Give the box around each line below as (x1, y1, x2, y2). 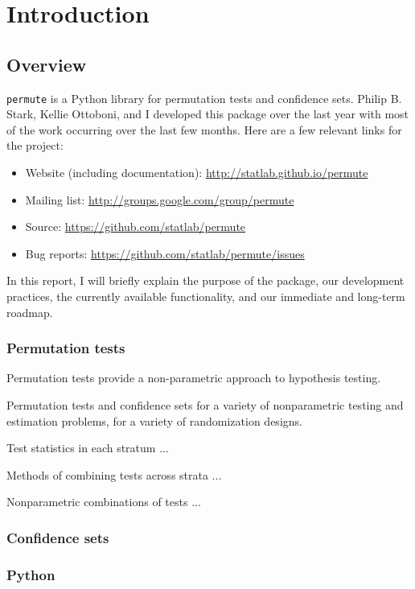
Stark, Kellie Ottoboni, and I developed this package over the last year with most (6, 105, 409, 122)
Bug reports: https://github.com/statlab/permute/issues (25, 245, 305, 262)
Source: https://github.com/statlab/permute (25, 218, 246, 235)
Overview (6, 51, 87, 76)
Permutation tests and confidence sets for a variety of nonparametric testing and (6, 396, 404, 413)
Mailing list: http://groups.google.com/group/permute (25, 191, 294, 208)
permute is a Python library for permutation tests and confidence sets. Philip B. (6, 89, 402, 106)
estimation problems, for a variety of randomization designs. (6, 412, 302, 429)
